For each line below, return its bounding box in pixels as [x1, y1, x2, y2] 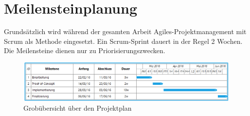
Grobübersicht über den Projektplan [23, 102, 132, 113]
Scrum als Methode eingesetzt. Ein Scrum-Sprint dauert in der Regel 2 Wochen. [4, 36, 243, 46]
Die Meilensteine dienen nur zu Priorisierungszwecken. [4, 45, 165, 56]
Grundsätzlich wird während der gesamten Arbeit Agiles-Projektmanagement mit [4, 26, 247, 37]
